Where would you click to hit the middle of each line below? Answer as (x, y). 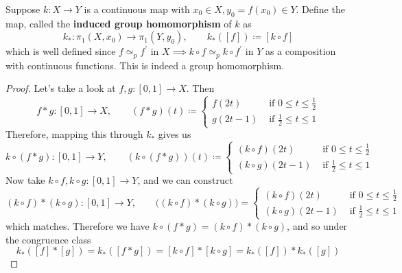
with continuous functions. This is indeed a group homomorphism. (145, 65)
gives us (175, 134)
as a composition (300, 51)
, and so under (317, 225)
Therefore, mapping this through (74, 134)
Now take (25, 180)
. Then (200, 88)
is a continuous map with (137, 9)
